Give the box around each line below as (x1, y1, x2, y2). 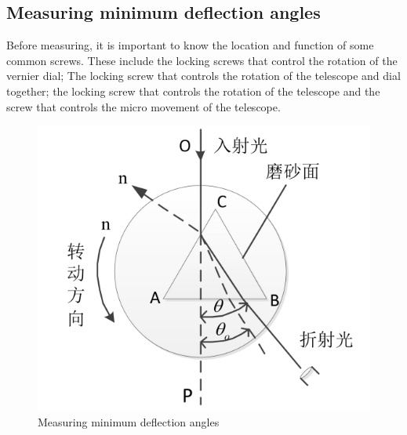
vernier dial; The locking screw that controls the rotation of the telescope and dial (6, 67, 401, 84)
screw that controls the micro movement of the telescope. (6, 98, 281, 114)
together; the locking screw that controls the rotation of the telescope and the (6, 82, 380, 99)
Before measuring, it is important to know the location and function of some (6, 37, 374, 53)
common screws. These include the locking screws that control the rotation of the (6, 52, 398, 68)
